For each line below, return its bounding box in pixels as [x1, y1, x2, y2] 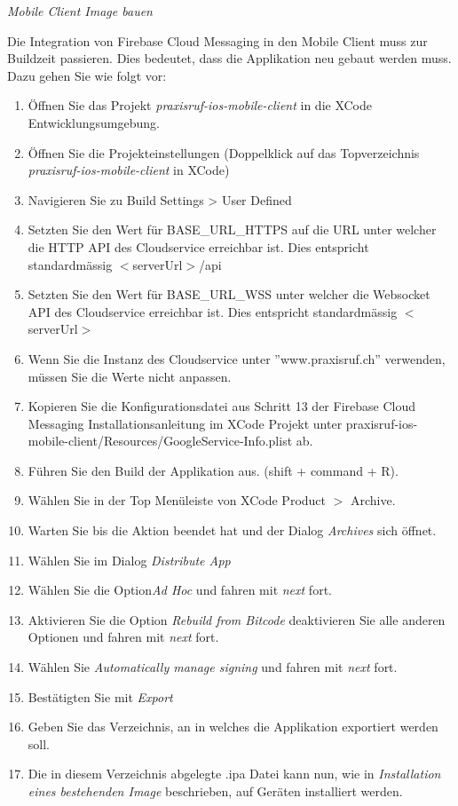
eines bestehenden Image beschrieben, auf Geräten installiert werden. [28, 782, 403, 800]
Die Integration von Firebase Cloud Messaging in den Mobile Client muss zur [7, 31, 428, 50]
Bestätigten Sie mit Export [28, 687, 173, 706]
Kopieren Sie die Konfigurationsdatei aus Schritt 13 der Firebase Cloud [28, 397, 416, 415]
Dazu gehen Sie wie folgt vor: [7, 66, 167, 84]
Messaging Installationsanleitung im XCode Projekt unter [28, 414, 343, 432]
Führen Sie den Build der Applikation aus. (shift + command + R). [28, 461, 399, 479]
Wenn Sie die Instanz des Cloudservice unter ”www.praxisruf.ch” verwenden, [28, 349, 446, 367]
